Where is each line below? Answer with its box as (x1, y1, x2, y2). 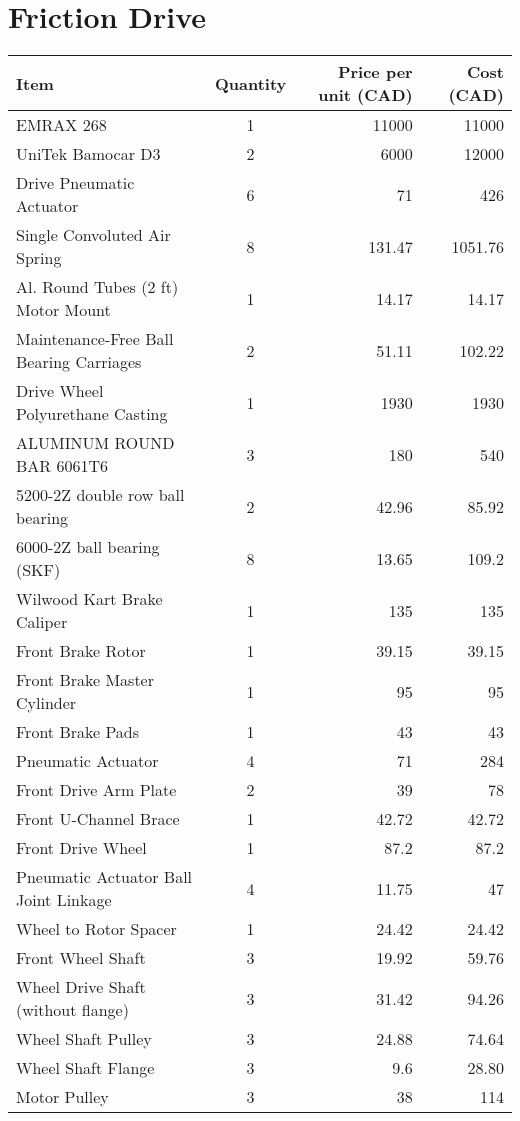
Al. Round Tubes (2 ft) (16, 275, 179, 299)
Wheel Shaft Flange (16, 1056, 155, 1080)
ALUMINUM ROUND (16, 431, 175, 455)
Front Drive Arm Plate (16, 778, 177, 802)
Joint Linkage (16, 888, 112, 912)
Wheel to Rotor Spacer (16, 917, 177, 941)
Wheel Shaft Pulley (16, 1027, 152, 1051)
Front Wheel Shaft (16, 946, 146, 970)
